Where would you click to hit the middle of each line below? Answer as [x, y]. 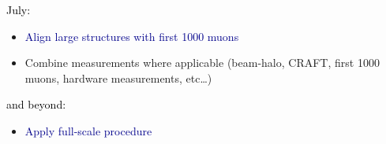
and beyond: [36, 104]
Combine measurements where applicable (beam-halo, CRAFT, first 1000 [202, 63]
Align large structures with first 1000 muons [132, 36]
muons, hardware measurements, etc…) [118, 78]
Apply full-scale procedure [88, 130]
